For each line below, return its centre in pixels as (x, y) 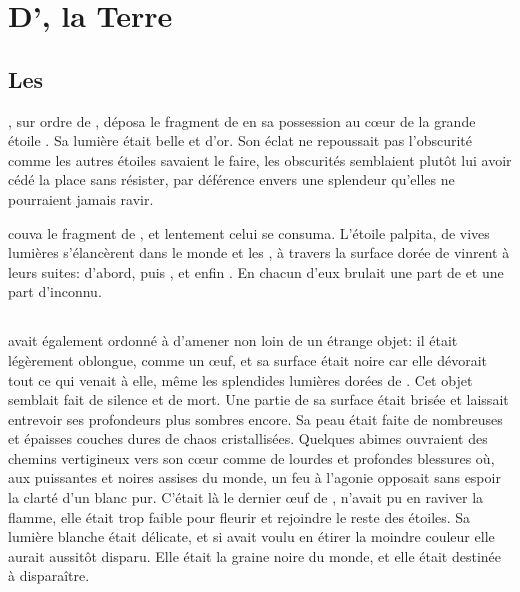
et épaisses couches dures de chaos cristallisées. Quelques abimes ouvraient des (248, 438)
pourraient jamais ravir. (81, 198)
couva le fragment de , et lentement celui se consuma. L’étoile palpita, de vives (249, 232)
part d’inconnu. (55, 291)
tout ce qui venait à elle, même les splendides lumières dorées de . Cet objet (240, 379)
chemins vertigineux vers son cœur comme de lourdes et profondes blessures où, (251, 457)
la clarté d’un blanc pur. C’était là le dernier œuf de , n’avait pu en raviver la (246, 497)
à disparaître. (49, 575)
